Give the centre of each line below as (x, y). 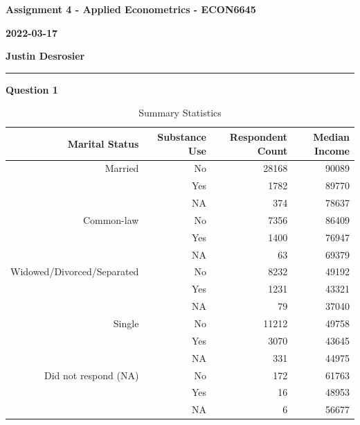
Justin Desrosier (45, 56)
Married (122, 168)
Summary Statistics (180, 113)
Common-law (111, 219)
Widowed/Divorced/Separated (75, 271)
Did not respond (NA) (91, 375)
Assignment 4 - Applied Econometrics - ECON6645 (131, 9)
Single (126, 323)
